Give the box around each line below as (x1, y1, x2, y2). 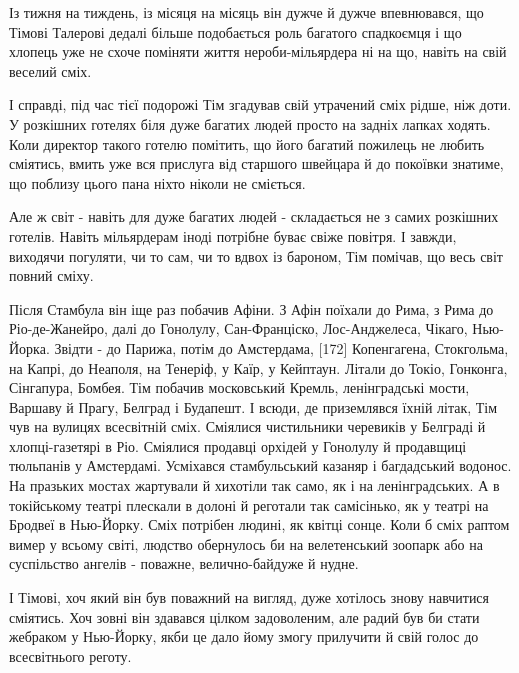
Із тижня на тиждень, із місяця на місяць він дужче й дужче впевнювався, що (9, 2, 484, 22)
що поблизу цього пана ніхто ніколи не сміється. (9, 172, 306, 193)
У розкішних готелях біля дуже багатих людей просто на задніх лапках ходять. (9, 113, 491, 134)
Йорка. (9, 337, 50, 358)
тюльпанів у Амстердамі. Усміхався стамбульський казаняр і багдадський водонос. (9, 455, 512, 476)
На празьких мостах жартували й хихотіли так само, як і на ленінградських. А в (9, 475, 500, 496)
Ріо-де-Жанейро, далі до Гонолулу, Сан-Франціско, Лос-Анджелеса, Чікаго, (9, 318, 468, 339)
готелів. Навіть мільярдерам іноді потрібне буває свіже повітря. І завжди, (9, 225, 457, 246)
